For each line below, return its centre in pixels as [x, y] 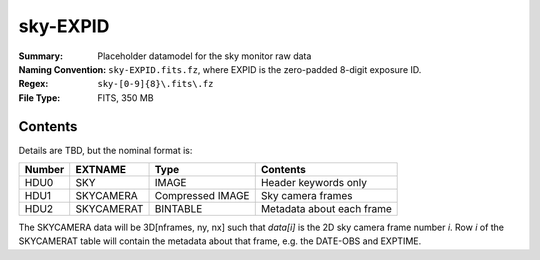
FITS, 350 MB [125, 97]
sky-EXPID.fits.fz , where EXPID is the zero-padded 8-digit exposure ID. [265, 69]
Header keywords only [313, 183]
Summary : [41, 56]
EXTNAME [101, 170]
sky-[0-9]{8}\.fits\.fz [155, 84]
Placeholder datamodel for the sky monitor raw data [204, 56]
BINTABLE [178, 209]
